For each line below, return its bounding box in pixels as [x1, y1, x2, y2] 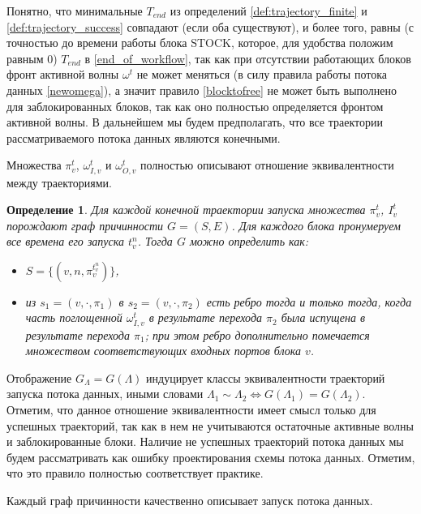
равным [6, 49, 44, 66]
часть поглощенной [25, 309, 122, 326]
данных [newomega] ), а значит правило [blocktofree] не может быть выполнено [6, 81, 397, 98]
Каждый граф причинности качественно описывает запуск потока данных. [6, 491, 373, 508]
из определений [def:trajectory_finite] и [170, 2, 367, 19]
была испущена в [281, 309, 366, 326]
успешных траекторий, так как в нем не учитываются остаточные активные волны [6, 417, 414, 434]
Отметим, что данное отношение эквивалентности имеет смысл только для [6, 401, 376, 418]
